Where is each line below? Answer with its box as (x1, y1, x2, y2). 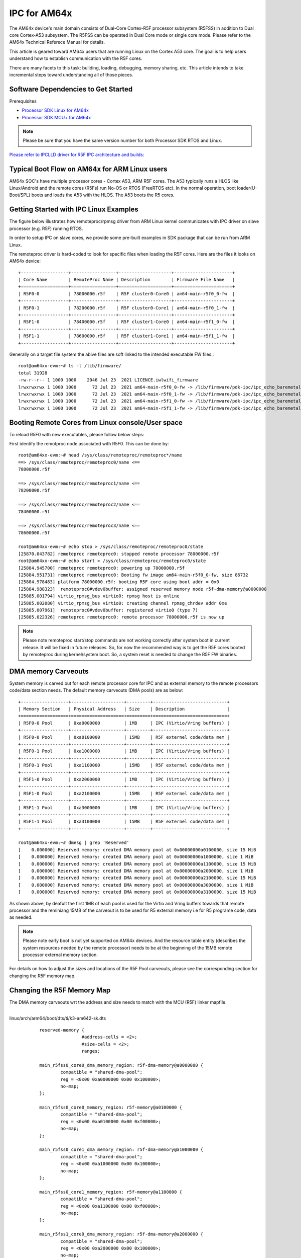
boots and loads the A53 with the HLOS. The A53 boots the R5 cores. (31, 192, 175, 198)
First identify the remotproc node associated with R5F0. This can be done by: (9, 441, 169, 447)
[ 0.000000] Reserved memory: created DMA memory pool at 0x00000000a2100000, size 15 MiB (18, 875, 256, 881)
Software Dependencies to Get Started (9, 85, 133, 93)
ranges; (81, 1048, 100, 1054)
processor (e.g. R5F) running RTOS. (9, 225, 83, 231)
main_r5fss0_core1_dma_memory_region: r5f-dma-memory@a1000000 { (39, 1147, 204, 1152)
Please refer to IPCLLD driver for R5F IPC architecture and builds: (9, 151, 144, 158)
